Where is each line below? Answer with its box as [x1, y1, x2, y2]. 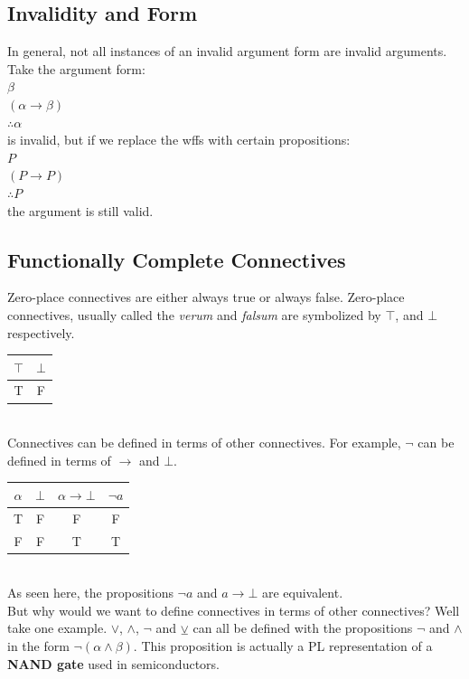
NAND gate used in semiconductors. [7, 654, 220, 673]
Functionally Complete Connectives [7, 245, 346, 273]
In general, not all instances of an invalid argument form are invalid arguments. [7, 42, 447, 61]
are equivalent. [261, 583, 343, 602]
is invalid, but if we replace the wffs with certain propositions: [7, 130, 351, 149]
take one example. [7, 618, 108, 637]
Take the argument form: [7, 59, 145, 78]
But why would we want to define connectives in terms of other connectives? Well [7, 600, 460, 619]
